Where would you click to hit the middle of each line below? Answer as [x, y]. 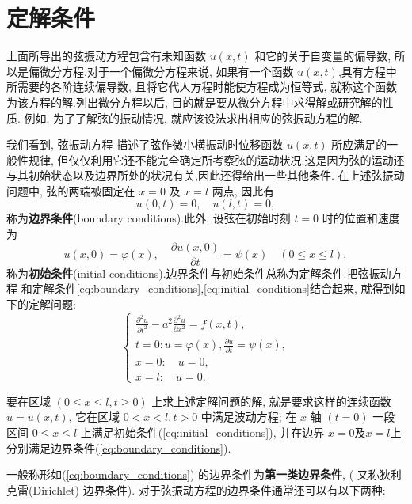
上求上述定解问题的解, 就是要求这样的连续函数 [271, 401]
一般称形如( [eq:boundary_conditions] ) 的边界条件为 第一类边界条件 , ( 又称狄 [198, 474]
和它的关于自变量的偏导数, [323, 56]
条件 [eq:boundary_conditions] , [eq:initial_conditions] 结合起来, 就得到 [224, 288]
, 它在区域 [94, 417]
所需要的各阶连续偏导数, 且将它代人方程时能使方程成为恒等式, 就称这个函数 [202, 87]
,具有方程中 [367, 71]
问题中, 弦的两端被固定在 [71, 190]
